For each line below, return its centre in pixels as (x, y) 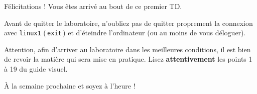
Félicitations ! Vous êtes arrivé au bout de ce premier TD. (93, 6)
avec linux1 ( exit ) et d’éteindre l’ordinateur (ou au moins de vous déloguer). (125, 33)
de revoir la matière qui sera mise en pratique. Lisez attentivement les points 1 (128, 59)
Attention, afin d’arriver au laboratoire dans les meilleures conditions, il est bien (127, 49)
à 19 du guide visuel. (36, 69)
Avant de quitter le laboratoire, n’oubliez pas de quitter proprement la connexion (128, 23)
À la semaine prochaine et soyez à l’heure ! (70, 85)
